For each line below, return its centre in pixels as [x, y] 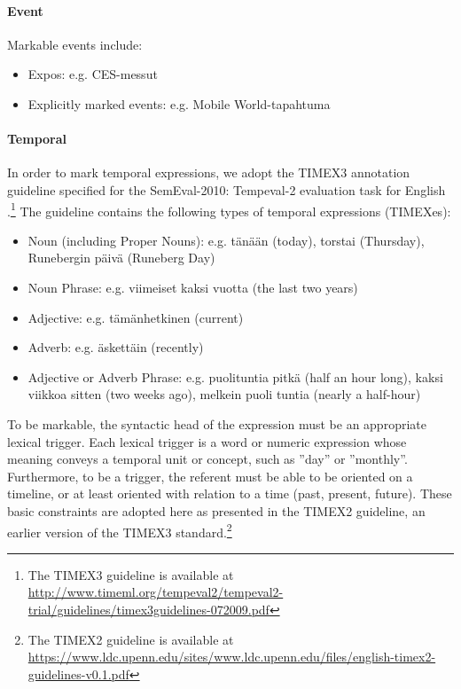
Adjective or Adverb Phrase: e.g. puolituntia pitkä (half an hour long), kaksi [235, 376]
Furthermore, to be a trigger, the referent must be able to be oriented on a [210, 476]
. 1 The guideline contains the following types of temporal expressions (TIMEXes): [229, 209]
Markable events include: [75, 44]
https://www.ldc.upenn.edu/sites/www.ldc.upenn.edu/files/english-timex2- [232, 657]
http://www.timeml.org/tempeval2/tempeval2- [156, 592]
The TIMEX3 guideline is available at [131, 574]
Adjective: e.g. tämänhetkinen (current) [136, 317]
